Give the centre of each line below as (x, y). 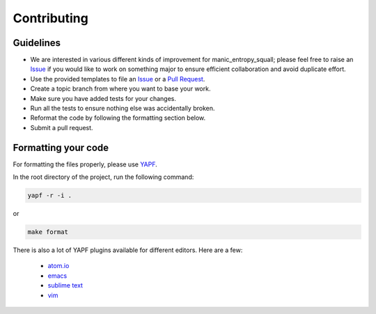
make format (48, 232)
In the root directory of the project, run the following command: (103, 177)
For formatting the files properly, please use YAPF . (85, 164)
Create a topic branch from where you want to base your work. (120, 89)
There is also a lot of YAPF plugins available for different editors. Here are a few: (128, 250)
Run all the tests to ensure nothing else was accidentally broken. (123, 109)
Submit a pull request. (62, 127)
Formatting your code (61, 147)
